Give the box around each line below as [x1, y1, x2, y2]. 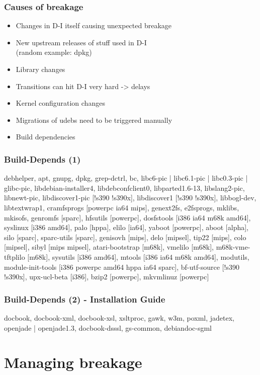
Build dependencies [16, 131, 75, 142]
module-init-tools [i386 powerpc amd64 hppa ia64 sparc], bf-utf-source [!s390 [4, 261, 239, 272]
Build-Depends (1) [4, 153, 81, 165]
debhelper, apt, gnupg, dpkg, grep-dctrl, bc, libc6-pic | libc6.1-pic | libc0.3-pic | [4, 173, 248, 183]
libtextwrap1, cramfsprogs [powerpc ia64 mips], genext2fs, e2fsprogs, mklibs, [4, 202, 239, 212]
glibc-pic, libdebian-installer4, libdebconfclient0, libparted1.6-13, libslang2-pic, [4, 182, 245, 193]
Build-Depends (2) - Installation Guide [4, 292, 165, 305]
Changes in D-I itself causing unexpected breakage [16, 20, 172, 31]
